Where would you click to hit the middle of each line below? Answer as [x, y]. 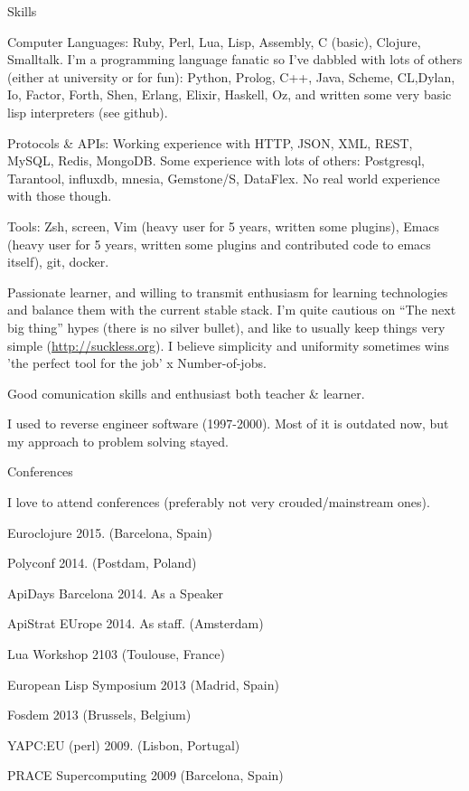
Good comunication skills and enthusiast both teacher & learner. [186, 393]
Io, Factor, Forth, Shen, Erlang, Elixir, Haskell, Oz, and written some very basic [230, 94]
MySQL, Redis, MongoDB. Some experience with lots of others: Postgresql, [216, 160]
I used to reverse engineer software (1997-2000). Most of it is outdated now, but [228, 424]
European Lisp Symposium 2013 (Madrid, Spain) [143, 684]
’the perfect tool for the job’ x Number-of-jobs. [137, 363]
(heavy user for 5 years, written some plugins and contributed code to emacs [219, 244]
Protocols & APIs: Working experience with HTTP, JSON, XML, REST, [210, 142]
